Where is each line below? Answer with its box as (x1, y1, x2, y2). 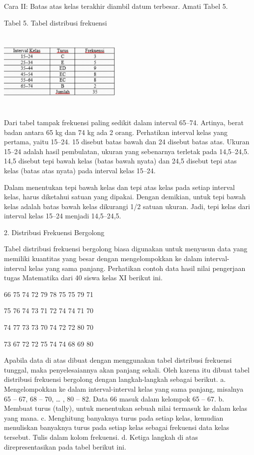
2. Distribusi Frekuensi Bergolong (4, 227, 105, 237)
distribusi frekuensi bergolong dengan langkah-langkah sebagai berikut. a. (4, 374, 226, 384)
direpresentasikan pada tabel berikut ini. (4, 441, 126, 452)
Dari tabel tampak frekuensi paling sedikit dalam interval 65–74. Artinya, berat (4, 117, 244, 127)
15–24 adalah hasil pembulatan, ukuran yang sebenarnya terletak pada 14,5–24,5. (4, 146, 249, 156)
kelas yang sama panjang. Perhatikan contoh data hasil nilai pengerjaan (28, 263, 246, 273)
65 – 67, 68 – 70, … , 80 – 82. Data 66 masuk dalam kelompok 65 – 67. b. (4, 393, 225, 403)
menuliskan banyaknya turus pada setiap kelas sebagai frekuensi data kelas (4, 422, 229, 432)
